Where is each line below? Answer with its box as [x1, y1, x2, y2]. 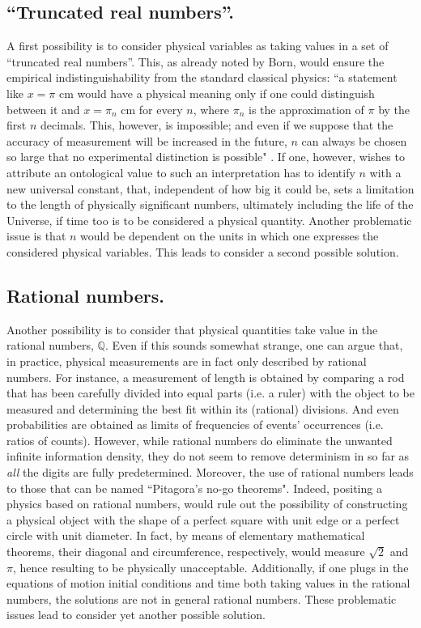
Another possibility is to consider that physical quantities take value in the [6, 320, 378, 337]
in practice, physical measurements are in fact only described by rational [6, 352, 367, 369]
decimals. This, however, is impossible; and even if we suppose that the [40, 117, 393, 134]
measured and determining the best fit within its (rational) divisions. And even [6, 400, 399, 417]
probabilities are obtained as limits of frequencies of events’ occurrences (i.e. [6, 416, 384, 433]
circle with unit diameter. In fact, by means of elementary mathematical [6, 527, 365, 544]
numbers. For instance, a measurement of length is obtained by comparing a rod [6, 368, 405, 385]
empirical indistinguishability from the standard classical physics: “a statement [6, 69, 398, 86]
